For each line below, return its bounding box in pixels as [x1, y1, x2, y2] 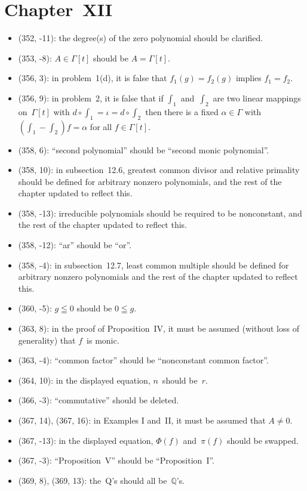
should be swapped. [227, 434, 299, 446]
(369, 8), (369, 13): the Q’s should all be [18, 474, 167, 486]
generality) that [18, 333, 76, 346]
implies [235, 72, 262, 84]
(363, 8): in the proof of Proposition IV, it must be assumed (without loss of [18, 322, 299, 335]
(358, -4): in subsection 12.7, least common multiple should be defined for [18, 258, 289, 271]
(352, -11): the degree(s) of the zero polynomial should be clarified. [18, 32, 263, 44]
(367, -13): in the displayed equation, [18, 434, 153, 446]
